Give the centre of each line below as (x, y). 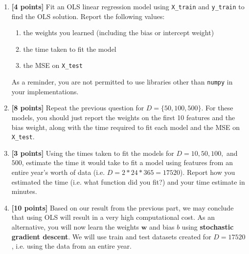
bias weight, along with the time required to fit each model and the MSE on (126, 127)
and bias (162, 226)
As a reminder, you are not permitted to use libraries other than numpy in (122, 82)
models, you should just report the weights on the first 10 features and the (123, 117)
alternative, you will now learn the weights (75, 226)
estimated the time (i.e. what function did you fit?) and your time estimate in (128, 181)
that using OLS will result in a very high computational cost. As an (113, 217)
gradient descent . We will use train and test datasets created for (111, 236)
